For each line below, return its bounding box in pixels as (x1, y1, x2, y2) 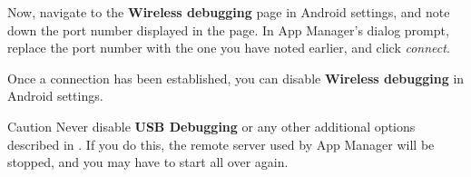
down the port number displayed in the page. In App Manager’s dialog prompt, (7, 20, 449, 39)
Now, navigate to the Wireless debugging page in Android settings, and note (7, 3, 450, 21)
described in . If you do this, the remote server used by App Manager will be (7, 134, 435, 153)
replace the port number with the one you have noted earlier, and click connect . (7, 38, 450, 57)
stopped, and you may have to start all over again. (7, 152, 289, 172)
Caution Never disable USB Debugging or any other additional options (7, 116, 416, 135)
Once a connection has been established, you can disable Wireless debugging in (7, 68, 465, 87)
